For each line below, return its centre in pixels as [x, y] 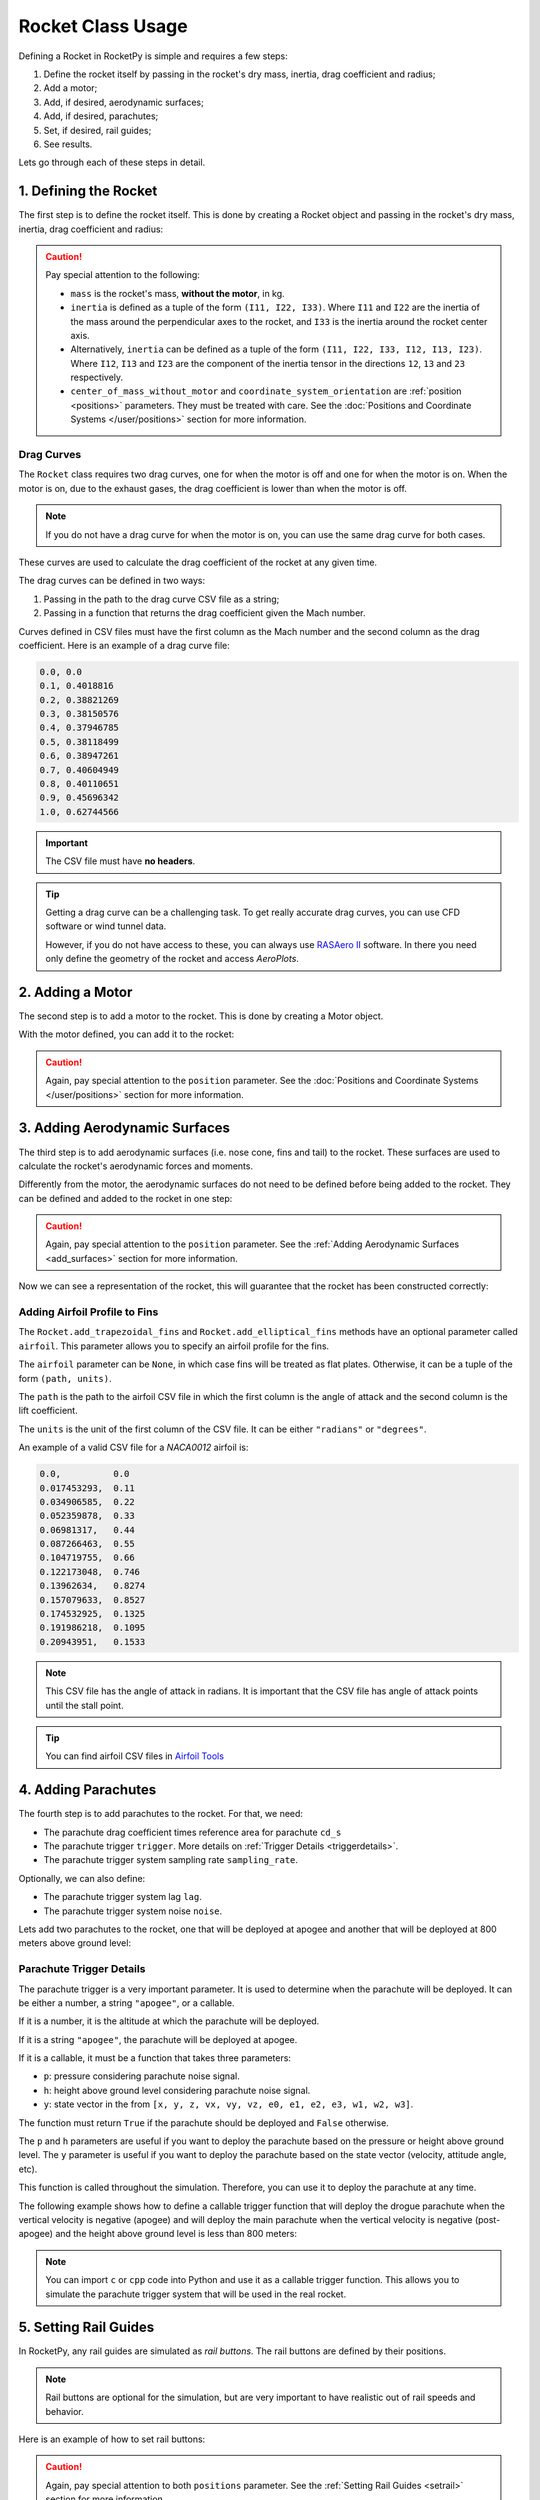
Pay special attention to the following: [122, 275]
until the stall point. [84, 1705]
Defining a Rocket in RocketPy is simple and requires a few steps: [153, 56]
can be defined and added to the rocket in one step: [125, 1198]
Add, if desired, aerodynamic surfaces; [123, 102]
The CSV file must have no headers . [120, 861]
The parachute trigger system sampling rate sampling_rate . [171, 1860]
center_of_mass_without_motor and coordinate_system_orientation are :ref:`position [266, 391]
